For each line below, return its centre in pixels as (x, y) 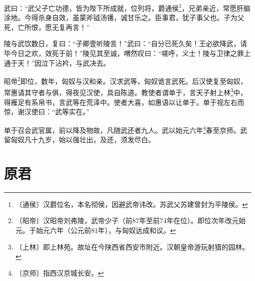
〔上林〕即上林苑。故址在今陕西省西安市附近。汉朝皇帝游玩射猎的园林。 (132, 246)
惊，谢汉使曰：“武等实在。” (47, 112)
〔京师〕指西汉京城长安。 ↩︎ (60, 272)
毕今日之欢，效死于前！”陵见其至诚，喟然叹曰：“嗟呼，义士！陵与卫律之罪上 (127, 53)
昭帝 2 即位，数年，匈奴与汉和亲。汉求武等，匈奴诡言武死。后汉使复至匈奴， (126, 80)
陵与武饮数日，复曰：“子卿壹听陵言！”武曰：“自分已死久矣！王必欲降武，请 (126, 43)
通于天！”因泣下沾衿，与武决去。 (57, 63)
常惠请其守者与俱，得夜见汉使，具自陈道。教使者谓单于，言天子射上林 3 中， (126, 92)
